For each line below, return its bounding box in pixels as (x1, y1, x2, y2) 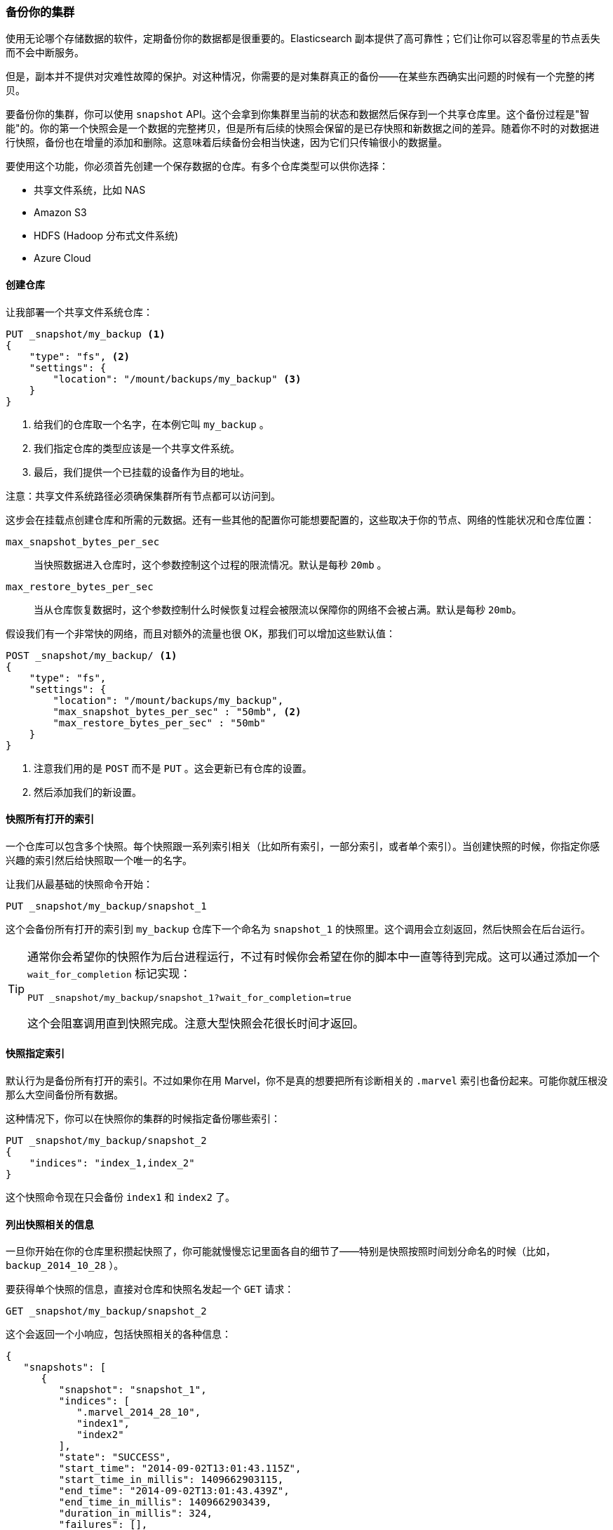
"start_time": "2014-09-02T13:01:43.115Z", (58, 1463, 302, 1475)
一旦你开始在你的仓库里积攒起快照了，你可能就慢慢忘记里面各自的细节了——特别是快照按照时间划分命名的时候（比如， (6, 1245, 555, 1258)
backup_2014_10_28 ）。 (6, 1259, 124, 1272)
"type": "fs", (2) (29, 350, 130, 362)
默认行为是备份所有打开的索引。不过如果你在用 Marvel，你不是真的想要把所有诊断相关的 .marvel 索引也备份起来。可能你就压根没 (6, 1075, 607, 1087)
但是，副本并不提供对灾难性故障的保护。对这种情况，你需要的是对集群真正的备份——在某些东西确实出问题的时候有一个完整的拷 (6, 70, 595, 83)
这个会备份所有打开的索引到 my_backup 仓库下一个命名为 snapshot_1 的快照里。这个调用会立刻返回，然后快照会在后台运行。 (6, 922, 591, 935)
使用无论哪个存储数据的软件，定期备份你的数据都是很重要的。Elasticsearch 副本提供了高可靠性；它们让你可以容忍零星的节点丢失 (6, 32, 600, 45)
